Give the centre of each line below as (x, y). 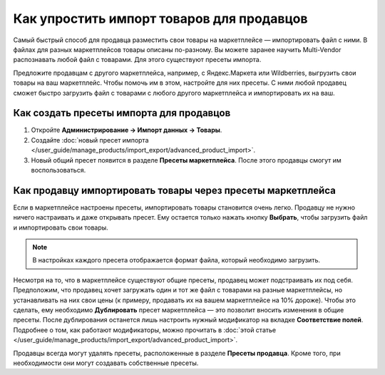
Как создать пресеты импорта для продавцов (122, 113)
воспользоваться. (58, 170)
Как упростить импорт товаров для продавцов (160, 19)
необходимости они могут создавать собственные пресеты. (106, 363)
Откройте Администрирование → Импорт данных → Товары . (127, 130)
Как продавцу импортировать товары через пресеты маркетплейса (175, 190)
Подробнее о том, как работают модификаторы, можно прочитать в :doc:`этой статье (145, 330)
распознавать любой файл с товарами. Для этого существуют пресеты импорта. (137, 60)
